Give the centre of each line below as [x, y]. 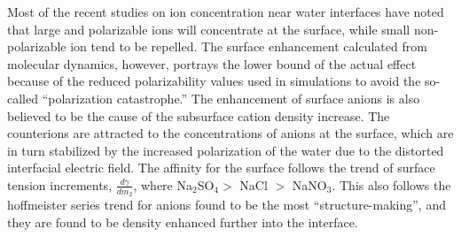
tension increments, [60, 184]
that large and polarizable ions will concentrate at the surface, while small [209, 29]
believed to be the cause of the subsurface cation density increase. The [199, 115]
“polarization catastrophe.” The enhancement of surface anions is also [231, 98]
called [23, 98]
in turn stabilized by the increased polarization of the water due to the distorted [226, 150]
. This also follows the [391, 184]
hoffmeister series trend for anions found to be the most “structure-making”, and [227, 205]
